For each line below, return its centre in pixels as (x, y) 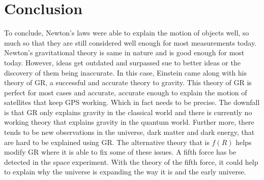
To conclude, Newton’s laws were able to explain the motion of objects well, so (127, 33)
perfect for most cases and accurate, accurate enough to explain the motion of (126, 92)
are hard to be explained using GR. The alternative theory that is (107, 142)
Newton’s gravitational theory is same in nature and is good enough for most (124, 52)
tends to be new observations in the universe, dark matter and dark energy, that (129, 132)
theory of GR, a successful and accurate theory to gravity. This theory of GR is (128, 82)
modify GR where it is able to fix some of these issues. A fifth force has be (120, 152)
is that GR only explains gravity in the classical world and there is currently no (128, 112)
